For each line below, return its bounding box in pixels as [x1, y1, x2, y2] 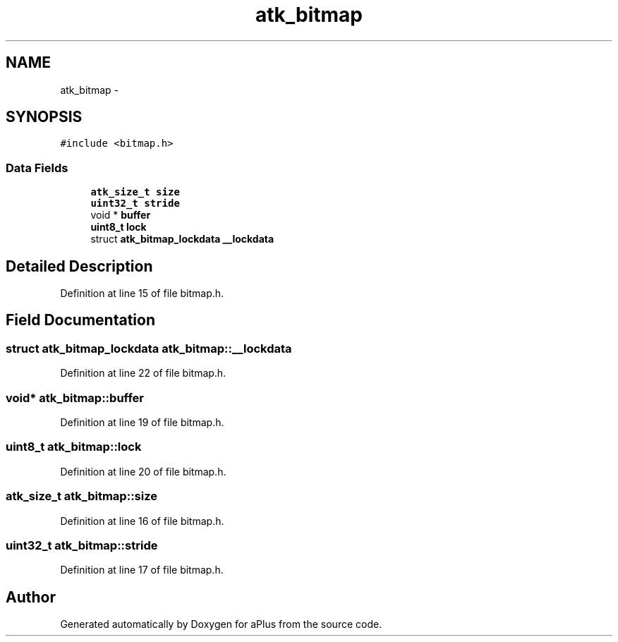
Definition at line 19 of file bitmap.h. [60, 416, 224, 428]
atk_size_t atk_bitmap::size [6, 489, 157, 504]
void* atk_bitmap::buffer [6, 390, 144, 405]
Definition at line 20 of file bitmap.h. [60, 465, 226, 478]
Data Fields [6, 160, 68, 175]
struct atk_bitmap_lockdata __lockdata [90, 233, 274, 246]
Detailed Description [6, 257, 153, 275]
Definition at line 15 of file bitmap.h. [60, 287, 224, 300]
